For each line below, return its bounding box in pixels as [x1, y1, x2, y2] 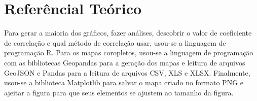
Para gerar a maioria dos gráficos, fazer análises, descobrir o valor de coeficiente [4, 27, 252, 38]
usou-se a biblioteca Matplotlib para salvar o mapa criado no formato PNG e [4, 77, 244, 88]
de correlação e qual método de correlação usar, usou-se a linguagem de [4, 37, 226, 48]
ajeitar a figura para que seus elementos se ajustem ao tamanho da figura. [4, 87, 234, 97]
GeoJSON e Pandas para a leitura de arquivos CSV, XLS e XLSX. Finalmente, [4, 67, 250, 78]
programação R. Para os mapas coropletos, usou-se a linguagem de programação [4, 47, 253, 58]
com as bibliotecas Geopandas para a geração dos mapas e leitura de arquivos [4, 57, 245, 68]
